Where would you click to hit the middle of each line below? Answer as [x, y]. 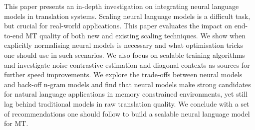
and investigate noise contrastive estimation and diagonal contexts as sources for [127, 65]
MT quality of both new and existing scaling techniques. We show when [136, 35]
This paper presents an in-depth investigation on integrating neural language [122, 6]
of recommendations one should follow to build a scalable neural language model [127, 113]
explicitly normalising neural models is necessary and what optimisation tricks [124, 45]
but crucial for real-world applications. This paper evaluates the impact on [118, 26]
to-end [14, 35]
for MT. [16, 123]
